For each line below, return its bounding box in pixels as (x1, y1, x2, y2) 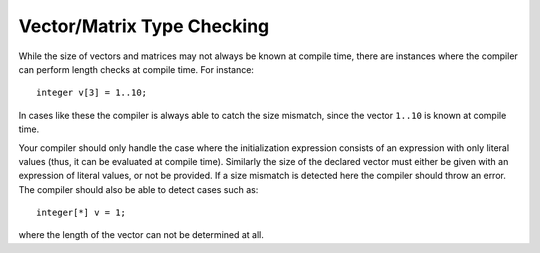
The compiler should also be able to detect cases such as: (18, 183, 259, 195)
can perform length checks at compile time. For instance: (18, 63, 255, 75)
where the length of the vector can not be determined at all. (18, 229, 265, 241)
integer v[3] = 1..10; (36, 87, 148, 99)
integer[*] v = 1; (36, 207, 127, 219)
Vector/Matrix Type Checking (18, 15, 270, 37)
